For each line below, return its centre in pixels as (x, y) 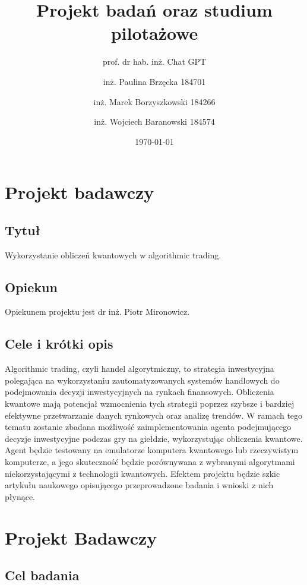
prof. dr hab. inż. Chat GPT (154, 61)
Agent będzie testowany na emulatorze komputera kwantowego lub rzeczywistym (152, 450)
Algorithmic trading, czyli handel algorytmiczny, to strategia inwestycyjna (140, 369)
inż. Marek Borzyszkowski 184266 (154, 101)
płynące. (20, 496)
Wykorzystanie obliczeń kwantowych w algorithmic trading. (113, 254)
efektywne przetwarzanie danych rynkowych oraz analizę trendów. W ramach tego (154, 415)
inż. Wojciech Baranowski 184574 (154, 121)
